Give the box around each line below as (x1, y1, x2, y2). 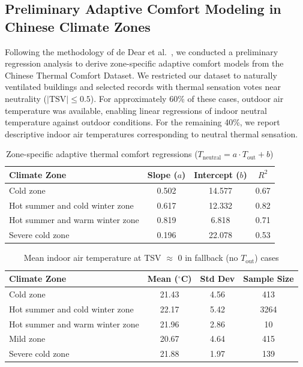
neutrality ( (5, 92, 47, 104)
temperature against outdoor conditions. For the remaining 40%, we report (5, 116, 280, 128)
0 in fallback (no (178, 251, 238, 264)
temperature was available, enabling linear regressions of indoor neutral (5, 104, 267, 116)
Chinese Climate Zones (5, 17, 151, 35)
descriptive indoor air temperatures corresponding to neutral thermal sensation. (5, 127, 298, 140)
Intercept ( (194, 168, 240, 181)
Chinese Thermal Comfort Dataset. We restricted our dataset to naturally (5, 68, 277, 81)
